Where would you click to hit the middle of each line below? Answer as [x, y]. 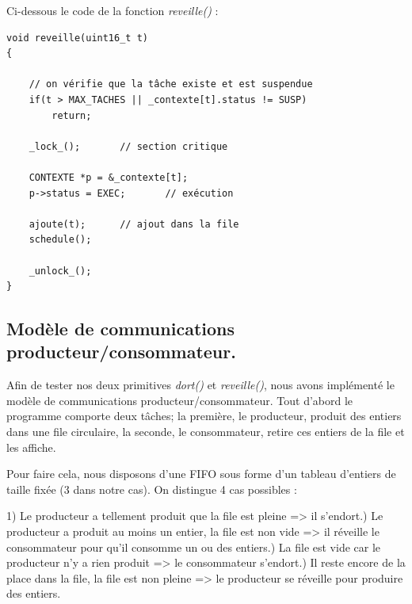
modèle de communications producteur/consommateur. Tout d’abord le [180, 400]
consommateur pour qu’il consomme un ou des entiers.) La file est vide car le [194, 547]
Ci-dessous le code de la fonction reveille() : [113, 10]
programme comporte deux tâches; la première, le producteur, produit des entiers [204, 416]
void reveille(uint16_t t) [77, 38]
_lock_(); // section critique [128, 146]
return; [72, 115]
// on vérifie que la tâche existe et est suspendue [171, 84]
